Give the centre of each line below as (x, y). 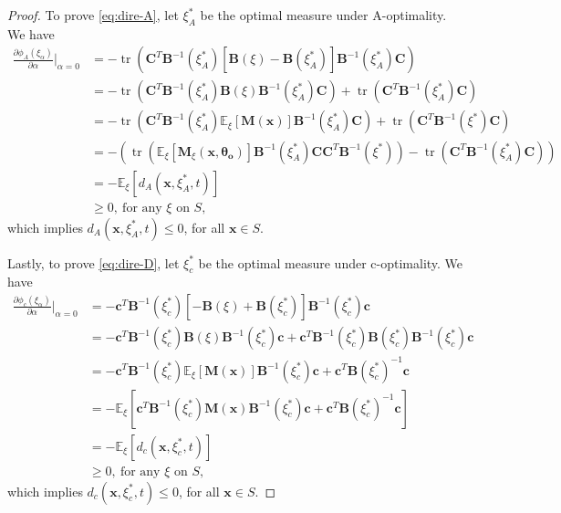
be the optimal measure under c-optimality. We (331, 262)
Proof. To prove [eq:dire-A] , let (93, 15)
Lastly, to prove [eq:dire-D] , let (93, 262)
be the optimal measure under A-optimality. (323, 15)
